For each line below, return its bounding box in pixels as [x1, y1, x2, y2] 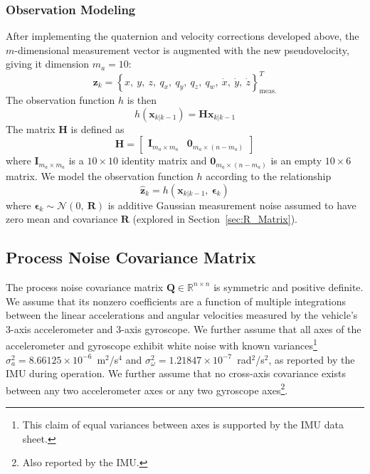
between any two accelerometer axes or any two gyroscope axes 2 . [6, 380, 288, 397]
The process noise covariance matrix [6, 279, 164, 294]
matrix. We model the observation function [6, 169, 194, 183]
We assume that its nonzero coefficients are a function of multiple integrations [6, 293, 347, 308]
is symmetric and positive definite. [213, 279, 364, 294]
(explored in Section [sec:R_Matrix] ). [132, 211, 297, 226]
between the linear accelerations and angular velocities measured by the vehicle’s [6, 307, 358, 322]
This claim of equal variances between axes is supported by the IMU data [22, 417, 344, 432]
